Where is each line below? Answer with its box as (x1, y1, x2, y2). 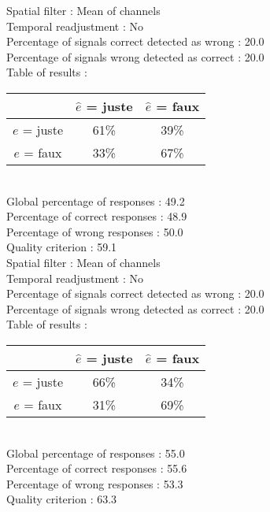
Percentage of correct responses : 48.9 (6, 208, 187, 224)
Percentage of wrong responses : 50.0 (6, 223, 183, 239)
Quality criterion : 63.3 (6, 491, 117, 507)
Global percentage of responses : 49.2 (6, 192, 185, 209)
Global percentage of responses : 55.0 (6, 444, 185, 461)
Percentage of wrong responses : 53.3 (6, 475, 183, 492)
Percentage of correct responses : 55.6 (6, 460, 187, 477)
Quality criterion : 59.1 (6, 239, 117, 255)
